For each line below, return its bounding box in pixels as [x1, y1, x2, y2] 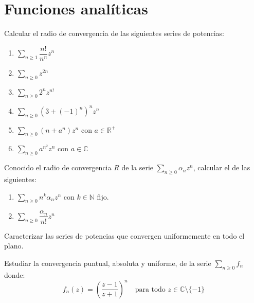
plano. [4, 240, 24, 251]
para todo [135, 286, 166, 293]
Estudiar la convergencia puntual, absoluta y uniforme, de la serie [4, 257, 211, 268]
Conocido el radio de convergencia [4, 162, 112, 173]
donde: [4, 269, 25, 280]
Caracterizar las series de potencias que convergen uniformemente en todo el [4, 230, 245, 241]
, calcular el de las [193, 162, 250, 173]
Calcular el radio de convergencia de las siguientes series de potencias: [4, 28, 224, 39]
